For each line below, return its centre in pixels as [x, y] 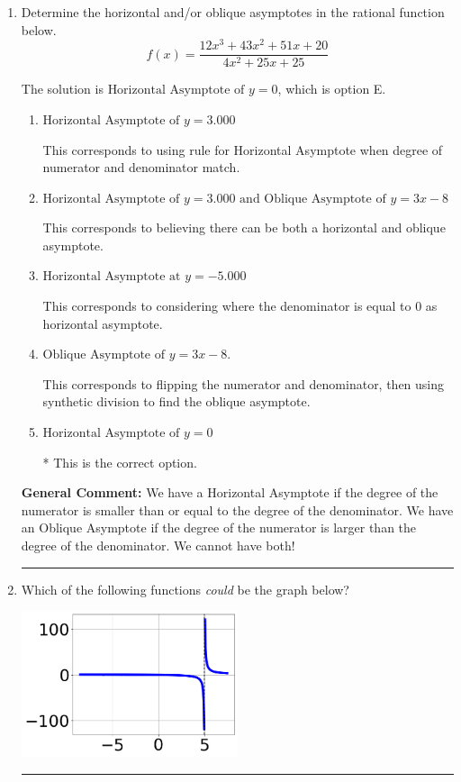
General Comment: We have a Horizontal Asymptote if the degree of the [230, 492]
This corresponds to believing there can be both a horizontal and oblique [244, 227]
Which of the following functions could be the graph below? [185, 589]
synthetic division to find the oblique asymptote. [176, 401]
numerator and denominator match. [141, 167]
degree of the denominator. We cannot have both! [158, 546]
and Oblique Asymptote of [313, 199]
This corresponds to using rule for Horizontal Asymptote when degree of [243, 149]
